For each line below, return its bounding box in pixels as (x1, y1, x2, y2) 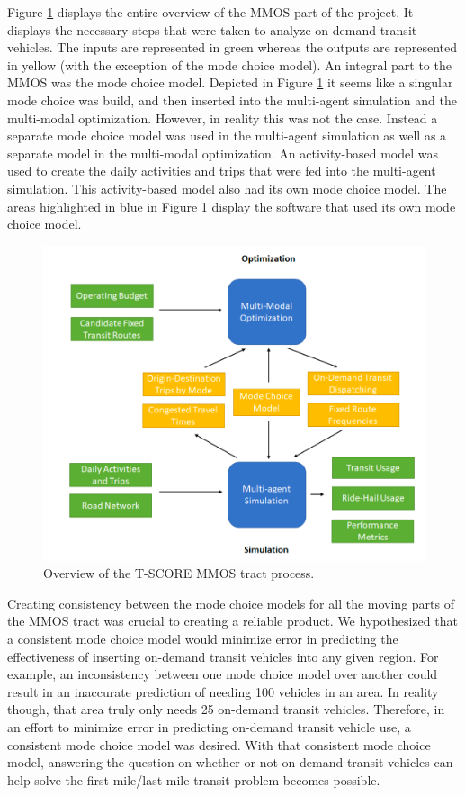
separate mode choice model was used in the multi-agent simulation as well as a (7, 126, 447, 145)
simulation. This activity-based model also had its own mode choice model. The (7, 178, 447, 197)
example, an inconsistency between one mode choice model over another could (7, 665, 438, 683)
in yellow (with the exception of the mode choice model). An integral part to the (7, 55, 452, 74)
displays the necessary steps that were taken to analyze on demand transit (7, 20, 417, 39)
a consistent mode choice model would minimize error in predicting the (7, 629, 398, 647)
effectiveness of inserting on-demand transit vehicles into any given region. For (7, 647, 439, 665)
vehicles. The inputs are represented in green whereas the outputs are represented (7, 38, 458, 57)
